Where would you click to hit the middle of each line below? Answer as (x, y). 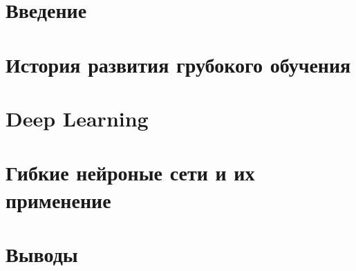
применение (58, 199)
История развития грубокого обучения (178, 64)
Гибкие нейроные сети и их (130, 172)
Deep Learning (77, 118)
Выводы (42, 253)
